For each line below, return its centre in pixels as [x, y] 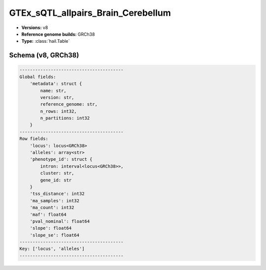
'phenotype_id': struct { [61, 159]
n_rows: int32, [59, 111]
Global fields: [38, 77]
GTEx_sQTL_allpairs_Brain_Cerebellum [90, 13]
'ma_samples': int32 [55, 201]
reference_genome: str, [69, 104]
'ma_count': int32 [52, 208]
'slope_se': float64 [55, 235]
